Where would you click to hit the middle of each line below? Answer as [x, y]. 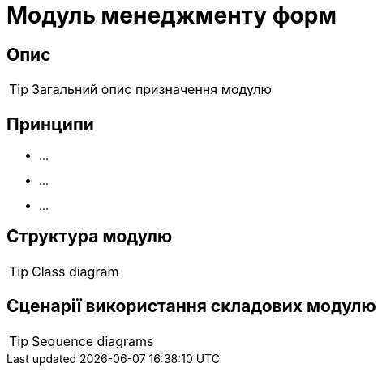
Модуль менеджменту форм [172, 15]
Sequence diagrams [93, 341]
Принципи [50, 124]
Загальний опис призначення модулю [152, 90]
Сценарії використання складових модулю [191, 306]
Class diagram [75, 271]
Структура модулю [90, 237]
